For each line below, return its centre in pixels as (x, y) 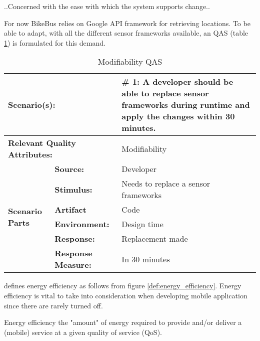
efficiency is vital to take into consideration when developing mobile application (126, 295)
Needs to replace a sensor (166, 184)
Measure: (73, 265)
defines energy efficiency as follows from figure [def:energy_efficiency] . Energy (123, 286)
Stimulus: (73, 189)
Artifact (70, 210)
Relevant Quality (42, 143)
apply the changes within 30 (178, 116)
